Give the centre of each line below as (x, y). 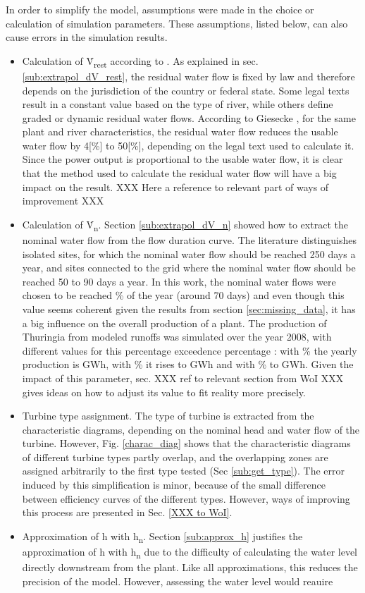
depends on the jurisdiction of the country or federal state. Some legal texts (186, 90)
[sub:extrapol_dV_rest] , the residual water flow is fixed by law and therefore (188, 76)
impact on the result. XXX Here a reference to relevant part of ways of (175, 187)
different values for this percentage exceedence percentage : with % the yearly (190, 350)
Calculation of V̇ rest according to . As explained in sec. (140, 61)
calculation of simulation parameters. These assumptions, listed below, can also (177, 23)
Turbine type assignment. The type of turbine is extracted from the (168, 416)
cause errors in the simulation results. (87, 37)
